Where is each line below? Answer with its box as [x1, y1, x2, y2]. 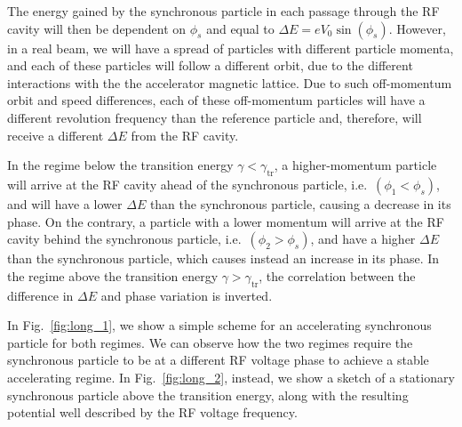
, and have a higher [310, 230, 416, 248]
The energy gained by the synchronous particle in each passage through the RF [7, 2, 440, 20]
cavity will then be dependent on [7, 19, 187, 37]
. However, [388, 19, 446, 37]
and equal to [206, 19, 275, 37]
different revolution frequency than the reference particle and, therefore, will [7, 108, 422, 126]
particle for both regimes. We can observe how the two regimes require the [7, 333, 413, 351]
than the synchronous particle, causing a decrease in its [149, 194, 451, 213]
